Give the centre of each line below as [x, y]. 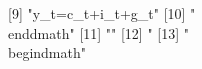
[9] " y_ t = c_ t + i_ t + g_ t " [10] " [102, 13]
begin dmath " [47, 52]
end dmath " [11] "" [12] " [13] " [98, 32]
